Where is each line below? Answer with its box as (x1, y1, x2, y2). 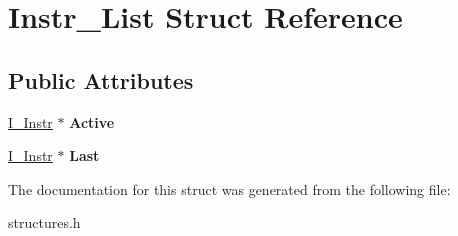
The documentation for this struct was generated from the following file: (8, 178, 451, 199)
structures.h (8, 212, 81, 233)
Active (69, 111, 115, 132)
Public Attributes (8, 64, 194, 95)
